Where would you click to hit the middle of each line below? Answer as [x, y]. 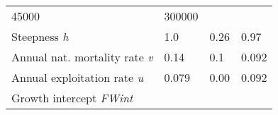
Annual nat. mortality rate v [82, 57]
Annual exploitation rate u [78, 77]
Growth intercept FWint [72, 98]
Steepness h [40, 36]
